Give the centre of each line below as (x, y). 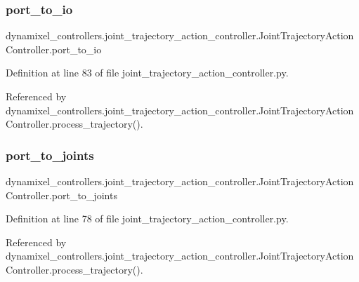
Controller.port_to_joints (61, 195)
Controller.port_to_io (54, 49)
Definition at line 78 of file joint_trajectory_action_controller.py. (147, 219)
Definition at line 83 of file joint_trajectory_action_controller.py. (147, 73)
